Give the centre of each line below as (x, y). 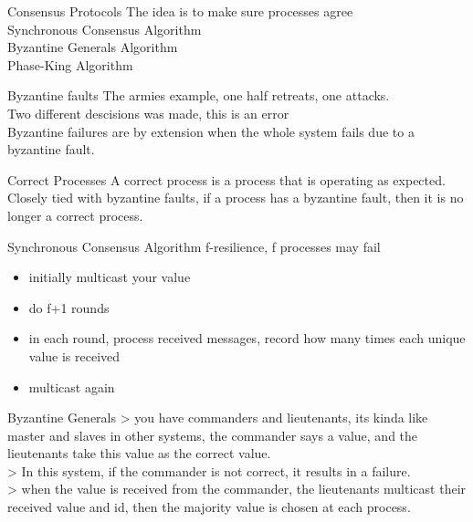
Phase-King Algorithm (70, 64)
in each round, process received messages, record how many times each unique (247, 338)
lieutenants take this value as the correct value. (139, 453)
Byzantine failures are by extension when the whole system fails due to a (211, 131)
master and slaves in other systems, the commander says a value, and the (213, 435)
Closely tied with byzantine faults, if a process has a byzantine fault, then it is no (236, 198)
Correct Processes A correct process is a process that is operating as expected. (226, 179)
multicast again (72, 386)
